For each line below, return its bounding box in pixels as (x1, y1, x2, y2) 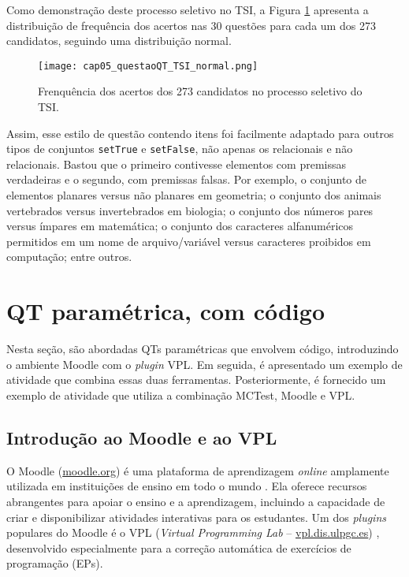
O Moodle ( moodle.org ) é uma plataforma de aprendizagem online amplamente (6, 462, 389, 478)
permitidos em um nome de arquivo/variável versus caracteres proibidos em (6, 233, 371, 249)
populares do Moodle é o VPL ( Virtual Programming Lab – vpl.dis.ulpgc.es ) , (6, 524, 380, 541)
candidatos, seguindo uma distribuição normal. (6, 32, 232, 49)
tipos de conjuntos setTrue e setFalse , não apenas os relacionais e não (6, 140, 353, 157)
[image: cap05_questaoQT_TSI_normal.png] (38, 60, 258, 72)
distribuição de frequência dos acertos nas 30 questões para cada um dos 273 (6, 17, 376, 33)
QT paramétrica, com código (6, 295, 325, 327)
